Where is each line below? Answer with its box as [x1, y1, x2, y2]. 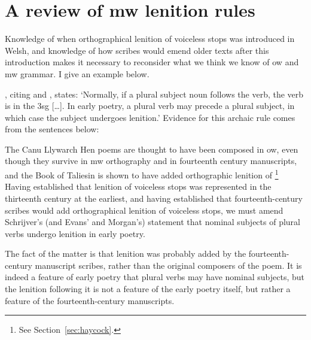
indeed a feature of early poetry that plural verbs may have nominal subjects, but [5, 271, 304, 283]
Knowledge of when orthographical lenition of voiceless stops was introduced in [5, 32, 295, 45]
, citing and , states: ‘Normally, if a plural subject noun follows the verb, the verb [5, 87, 304, 100]
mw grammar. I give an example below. [5, 67, 150, 80]
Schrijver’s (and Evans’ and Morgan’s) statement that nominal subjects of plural [5, 215, 300, 228]
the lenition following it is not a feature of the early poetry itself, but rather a [5, 283, 291, 295]
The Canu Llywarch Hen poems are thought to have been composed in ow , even [5, 142, 298, 155]
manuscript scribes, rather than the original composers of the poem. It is [35, 259, 302, 271]
